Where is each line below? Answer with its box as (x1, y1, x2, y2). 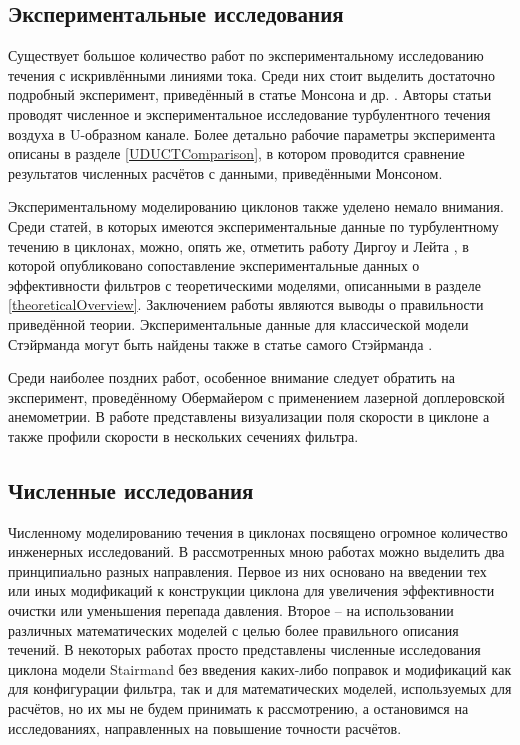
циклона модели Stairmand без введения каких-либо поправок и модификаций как (8, 658, 512, 679)
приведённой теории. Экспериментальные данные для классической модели (8, 313, 469, 334)
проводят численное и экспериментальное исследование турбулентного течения (8, 103, 491, 124)
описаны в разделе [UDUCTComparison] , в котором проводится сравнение (8, 143, 465, 164)
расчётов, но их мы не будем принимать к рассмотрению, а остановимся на (8, 698, 469, 719)
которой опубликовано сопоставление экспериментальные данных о (8, 255, 420, 276)
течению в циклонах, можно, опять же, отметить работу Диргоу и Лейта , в (8, 235, 469, 256)
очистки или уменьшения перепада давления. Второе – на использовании (8, 600, 454, 621)
